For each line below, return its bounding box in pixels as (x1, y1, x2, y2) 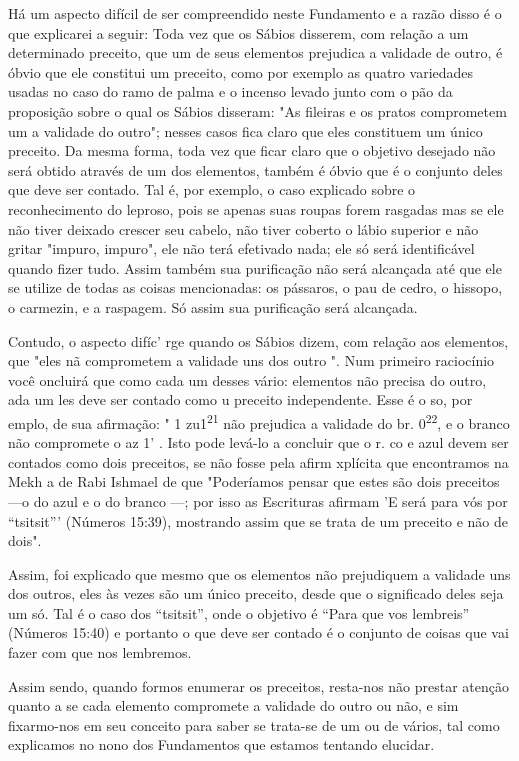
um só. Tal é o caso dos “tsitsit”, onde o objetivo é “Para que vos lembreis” (8, 602, 470, 623)
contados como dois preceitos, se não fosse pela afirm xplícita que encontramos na (8, 451, 509, 472)
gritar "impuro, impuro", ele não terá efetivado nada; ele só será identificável (8, 238, 475, 259)
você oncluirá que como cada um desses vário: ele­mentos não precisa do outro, (8, 369, 487, 390)
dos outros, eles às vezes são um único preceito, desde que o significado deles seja (8, 583, 504, 604)
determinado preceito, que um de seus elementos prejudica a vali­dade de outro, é (8, 42, 503, 63)
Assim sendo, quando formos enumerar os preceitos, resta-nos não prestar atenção (8, 675, 510, 696)
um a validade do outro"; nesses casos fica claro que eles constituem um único (8, 120, 483, 141)
